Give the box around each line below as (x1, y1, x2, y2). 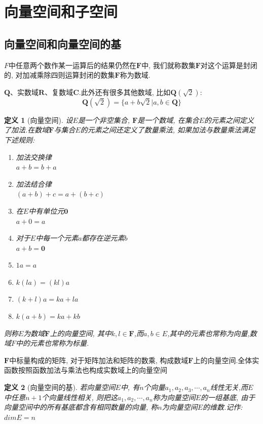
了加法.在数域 (4, 124, 49, 135)
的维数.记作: (203, 402, 243, 412)
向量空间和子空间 (4, 1, 118, 22)
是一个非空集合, (78, 114, 130, 125)
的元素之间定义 (204, 114, 254, 125)
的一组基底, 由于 (201, 392, 255, 402)
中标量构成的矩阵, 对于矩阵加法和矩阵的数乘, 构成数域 (9, 354, 189, 365)
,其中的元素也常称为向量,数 (167, 328, 257, 338)
